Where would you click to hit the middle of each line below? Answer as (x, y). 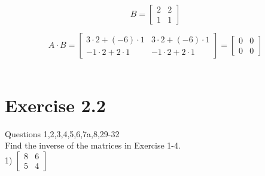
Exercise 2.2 (55, 105)
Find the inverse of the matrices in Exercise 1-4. (93, 145)
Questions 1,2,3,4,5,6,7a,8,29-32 (62, 133)
